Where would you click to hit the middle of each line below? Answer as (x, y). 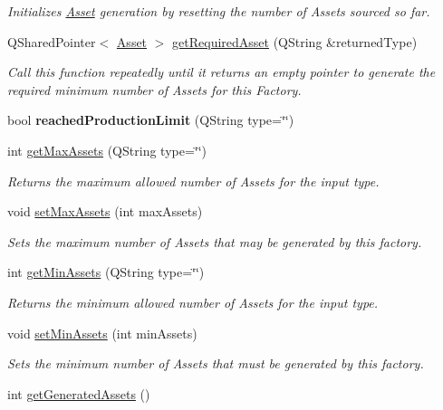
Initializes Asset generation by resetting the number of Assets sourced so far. (219, 11)
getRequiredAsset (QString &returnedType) (295, 41)
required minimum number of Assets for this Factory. (154, 89)
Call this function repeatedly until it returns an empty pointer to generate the (221, 72)
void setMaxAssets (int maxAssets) (105, 211)
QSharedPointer (52, 41)
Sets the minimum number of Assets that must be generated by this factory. (216, 363)
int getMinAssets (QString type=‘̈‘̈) (106, 272)
